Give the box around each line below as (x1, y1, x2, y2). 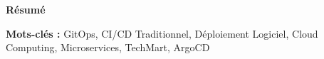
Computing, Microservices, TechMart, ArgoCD (6, 40, 210, 55)
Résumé (6, 2, 46, 16)
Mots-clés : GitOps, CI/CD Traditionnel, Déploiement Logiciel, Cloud (6, 26, 318, 41)
